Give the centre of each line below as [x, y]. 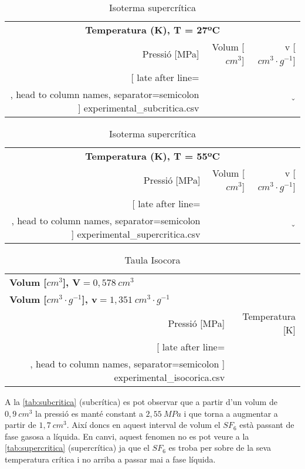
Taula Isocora [152, 260]
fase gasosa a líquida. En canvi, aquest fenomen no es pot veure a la [127, 436]
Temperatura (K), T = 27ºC [152, 30]
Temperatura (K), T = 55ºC [152, 156]
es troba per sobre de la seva [220, 448]
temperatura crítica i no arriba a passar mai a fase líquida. [110, 459]
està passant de [267, 425]
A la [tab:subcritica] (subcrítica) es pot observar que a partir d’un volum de [141, 401]
